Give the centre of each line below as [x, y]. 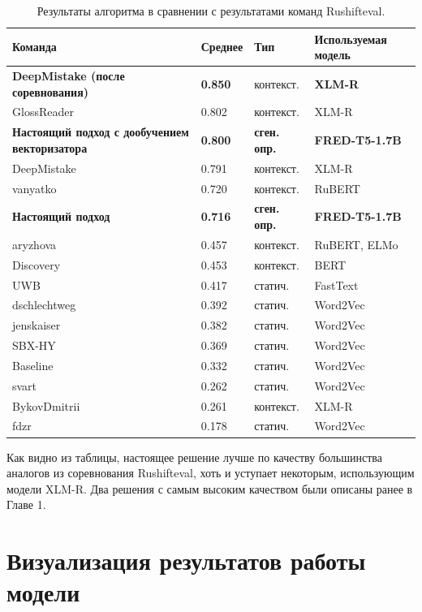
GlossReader [43, 112]
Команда [34, 47]
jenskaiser [37, 325]
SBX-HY [34, 345]
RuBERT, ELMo [356, 244]
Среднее [222, 47]
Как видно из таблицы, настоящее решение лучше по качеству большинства [194, 457]
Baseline [33, 365]
